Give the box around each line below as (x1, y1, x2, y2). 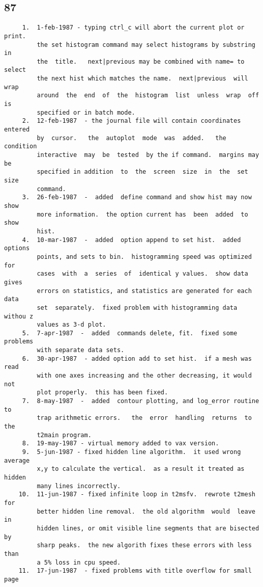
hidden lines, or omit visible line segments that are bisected (37, 524, 259, 532)
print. (4, 32, 26, 40)
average (4, 457, 30, 464)
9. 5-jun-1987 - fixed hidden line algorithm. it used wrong (22, 448, 241, 456)
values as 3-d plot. (37, 321, 106, 329)
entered (4, 126, 30, 134)
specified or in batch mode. (37, 109, 135, 116)
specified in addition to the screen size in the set (37, 168, 248, 176)
